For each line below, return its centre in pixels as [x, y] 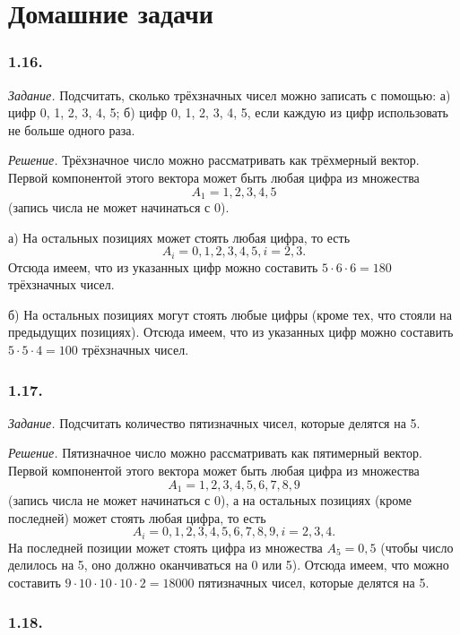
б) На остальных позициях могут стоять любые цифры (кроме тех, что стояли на [230, 314]
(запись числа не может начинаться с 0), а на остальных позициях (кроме [210, 500]
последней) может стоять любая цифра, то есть [137, 517]
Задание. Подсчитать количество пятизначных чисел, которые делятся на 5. [214, 422]
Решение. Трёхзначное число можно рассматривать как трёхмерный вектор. [214, 160]
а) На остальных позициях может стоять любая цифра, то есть [179, 237]
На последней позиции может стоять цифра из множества [165, 547]
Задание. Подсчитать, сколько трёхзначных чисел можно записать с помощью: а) [230, 94]
